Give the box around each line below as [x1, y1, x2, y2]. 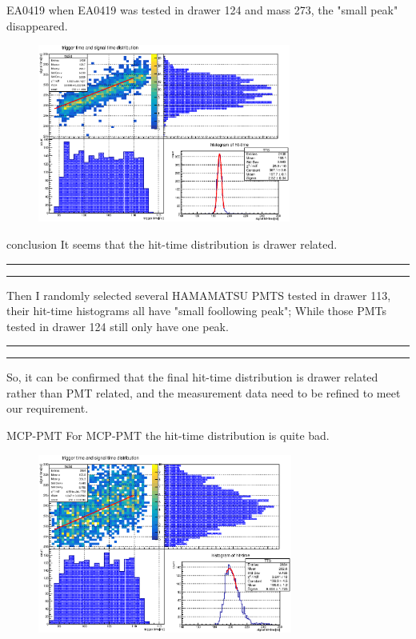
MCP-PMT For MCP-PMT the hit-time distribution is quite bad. [6, 427, 330, 444]
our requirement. [6, 400, 89, 417]
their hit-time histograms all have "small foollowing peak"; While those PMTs [6, 302, 387, 319]
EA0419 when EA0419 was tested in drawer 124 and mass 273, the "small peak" [6, 2, 398, 18]
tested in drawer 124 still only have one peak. [6, 318, 229, 334]
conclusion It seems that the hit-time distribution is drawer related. [6, 235, 338, 252]
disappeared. [6, 17, 68, 34]
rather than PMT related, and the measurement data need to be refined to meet [6, 384, 401, 401]
